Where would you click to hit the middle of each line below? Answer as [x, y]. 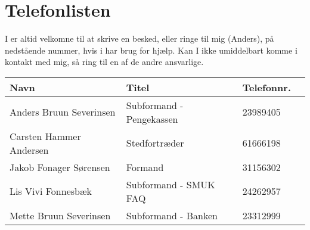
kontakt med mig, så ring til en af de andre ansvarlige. [104, 62]
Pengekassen [152, 119]
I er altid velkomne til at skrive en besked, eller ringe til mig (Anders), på [139, 38]
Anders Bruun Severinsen [63, 112]
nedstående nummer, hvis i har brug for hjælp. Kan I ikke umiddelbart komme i [151, 50]
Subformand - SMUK [170, 184]
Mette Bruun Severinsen [60, 215]
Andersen [29, 150]
